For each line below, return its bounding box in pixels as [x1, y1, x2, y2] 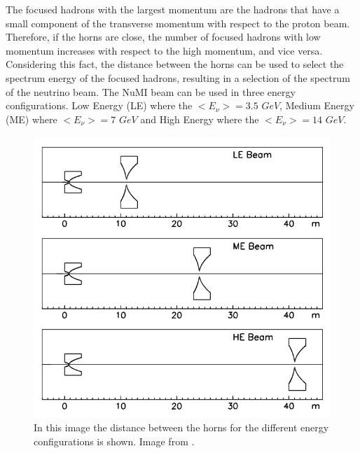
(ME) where [6, 111, 57, 126]
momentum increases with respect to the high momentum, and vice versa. [6, 43, 323, 57]
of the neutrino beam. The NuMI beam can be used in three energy [6, 84, 296, 99]
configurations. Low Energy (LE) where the [6, 98, 193, 113]
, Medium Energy [279, 98, 354, 113]
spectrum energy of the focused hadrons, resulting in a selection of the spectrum [6, 70, 350, 85]
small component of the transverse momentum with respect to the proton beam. [6, 15, 350, 30]
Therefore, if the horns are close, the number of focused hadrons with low [6, 29, 321, 44]
